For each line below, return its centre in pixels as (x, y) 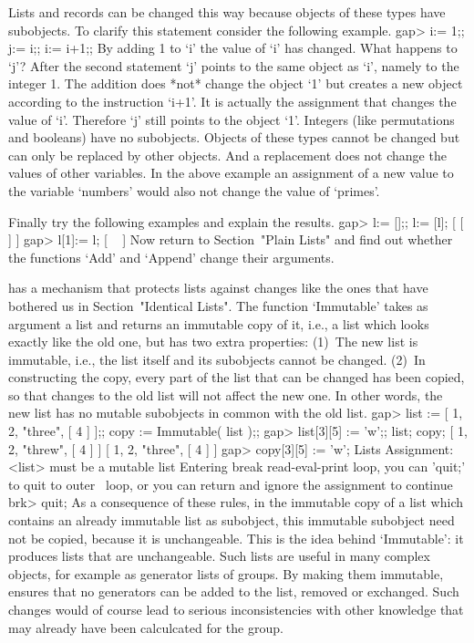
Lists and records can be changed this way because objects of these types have (227, 12)
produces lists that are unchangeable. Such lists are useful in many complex (219, 556)
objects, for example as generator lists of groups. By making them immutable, (226, 573)
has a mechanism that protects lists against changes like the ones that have (218, 288)
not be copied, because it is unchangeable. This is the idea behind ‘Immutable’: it (236, 538)
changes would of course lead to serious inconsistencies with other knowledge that (236, 609)
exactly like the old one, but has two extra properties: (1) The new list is (213, 342)
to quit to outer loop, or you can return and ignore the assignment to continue (231, 484)
